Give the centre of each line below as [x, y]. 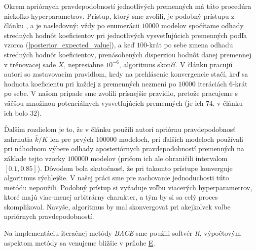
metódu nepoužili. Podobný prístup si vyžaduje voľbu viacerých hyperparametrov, [128, 187]
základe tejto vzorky [35, 158]
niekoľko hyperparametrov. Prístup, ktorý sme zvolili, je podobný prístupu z [119, 16]
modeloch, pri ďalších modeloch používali [181, 139]
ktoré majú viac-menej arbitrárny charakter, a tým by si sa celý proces [111, 197]
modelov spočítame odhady [202, 25]
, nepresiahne [84, 64]
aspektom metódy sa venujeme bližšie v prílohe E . [80, 242]
